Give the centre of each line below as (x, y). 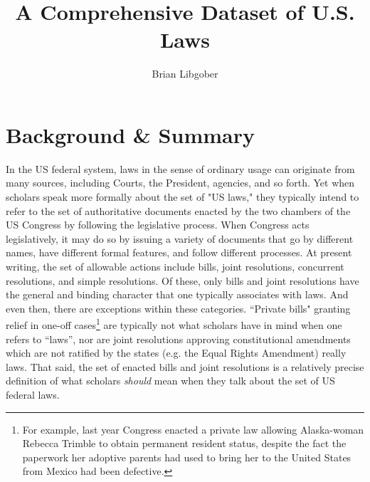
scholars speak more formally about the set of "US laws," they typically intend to (183, 197)
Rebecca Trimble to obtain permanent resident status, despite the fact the (184, 443)
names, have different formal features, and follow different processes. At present (179, 252)
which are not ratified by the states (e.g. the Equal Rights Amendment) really (176, 353)
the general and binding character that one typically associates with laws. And (177, 294)
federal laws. (33, 394)
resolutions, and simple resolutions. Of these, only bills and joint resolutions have (183, 280)
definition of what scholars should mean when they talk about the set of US (170, 381)
